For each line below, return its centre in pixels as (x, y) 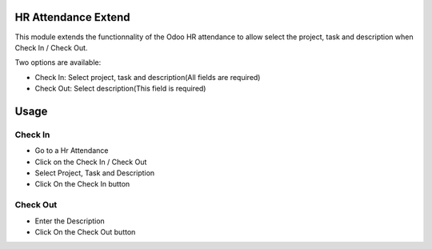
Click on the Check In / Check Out (91, 162)
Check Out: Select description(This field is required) (120, 89)
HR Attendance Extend (72, 17)
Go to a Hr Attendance (72, 151)
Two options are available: (58, 62)
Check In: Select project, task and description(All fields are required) (148, 77)
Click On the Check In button (82, 184)
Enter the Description (70, 221)
